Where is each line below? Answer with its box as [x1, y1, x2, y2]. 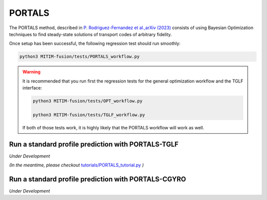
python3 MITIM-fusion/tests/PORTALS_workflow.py [19, 54, 140, 59]
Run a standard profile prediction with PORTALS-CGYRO [9, 175, 186, 183]
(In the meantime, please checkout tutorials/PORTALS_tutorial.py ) [9, 162, 144, 168]
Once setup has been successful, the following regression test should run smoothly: [9, 40, 180, 46]
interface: [22, 85, 42, 91]
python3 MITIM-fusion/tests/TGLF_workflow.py [33, 112, 145, 118]
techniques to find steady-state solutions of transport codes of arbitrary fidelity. [9, 31, 172, 37]
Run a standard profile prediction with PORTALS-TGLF [9, 140, 179, 148]
